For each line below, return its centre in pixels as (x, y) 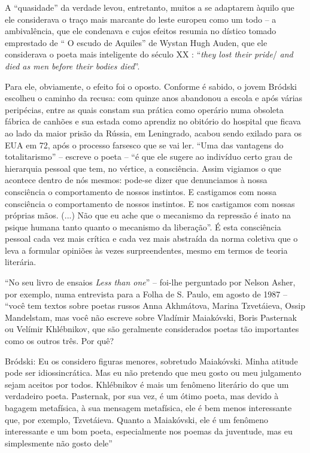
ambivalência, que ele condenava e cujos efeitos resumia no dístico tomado (141, 31)
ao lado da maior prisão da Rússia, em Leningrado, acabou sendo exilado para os (153, 133)
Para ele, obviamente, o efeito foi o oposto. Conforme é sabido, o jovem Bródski (151, 86)
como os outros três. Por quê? (60, 341)
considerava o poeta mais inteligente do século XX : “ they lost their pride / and (149, 54)
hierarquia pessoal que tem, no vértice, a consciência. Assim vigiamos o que (143, 168)
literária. (21, 262)
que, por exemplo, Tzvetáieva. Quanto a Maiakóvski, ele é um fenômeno (136, 419)
